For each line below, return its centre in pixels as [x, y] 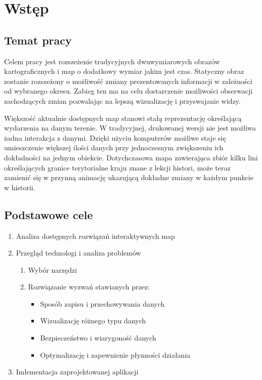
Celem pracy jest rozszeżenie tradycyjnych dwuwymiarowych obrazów [112, 61]
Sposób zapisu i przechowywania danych [102, 303]
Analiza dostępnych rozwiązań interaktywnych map [95, 236]
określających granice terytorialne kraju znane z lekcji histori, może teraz [117, 167]
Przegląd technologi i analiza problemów [78, 253]
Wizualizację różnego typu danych [93, 321]
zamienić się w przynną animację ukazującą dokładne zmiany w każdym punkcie [129, 177]
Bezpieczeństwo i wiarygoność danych [98, 338]
